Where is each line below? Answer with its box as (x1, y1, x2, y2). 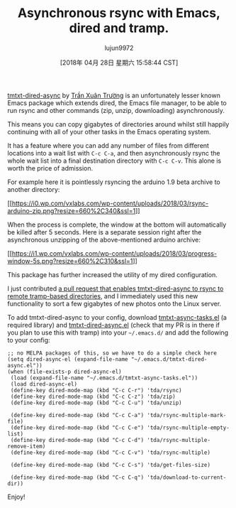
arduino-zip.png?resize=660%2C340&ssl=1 (7, 206, 136, 215)
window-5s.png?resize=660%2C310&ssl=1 (7, 256, 133, 265)
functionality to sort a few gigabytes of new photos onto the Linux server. (7, 299, 222, 308)
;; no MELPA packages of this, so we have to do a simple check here (7, 350, 218, 357)
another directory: (7, 185, 60, 193)
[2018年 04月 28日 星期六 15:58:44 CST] (60, 58, 179, 67)
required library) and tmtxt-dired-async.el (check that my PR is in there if (7, 320, 220, 329)
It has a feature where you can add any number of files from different (7, 141, 209, 150)
